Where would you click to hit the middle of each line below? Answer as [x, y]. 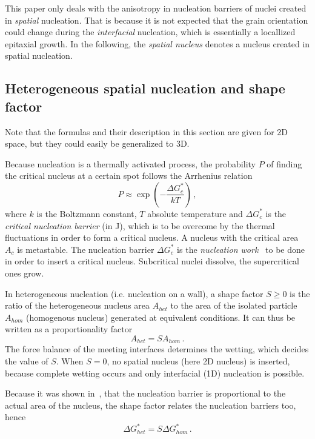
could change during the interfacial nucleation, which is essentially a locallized [150, 32]
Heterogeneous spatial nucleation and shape [145, 88]
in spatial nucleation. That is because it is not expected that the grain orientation [157, 20]
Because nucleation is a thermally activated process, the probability [130, 163]
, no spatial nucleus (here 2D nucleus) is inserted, [198, 360]
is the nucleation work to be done [241, 249]
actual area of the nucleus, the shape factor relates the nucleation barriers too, [151, 405]
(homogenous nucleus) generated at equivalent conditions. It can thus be [161, 317]
